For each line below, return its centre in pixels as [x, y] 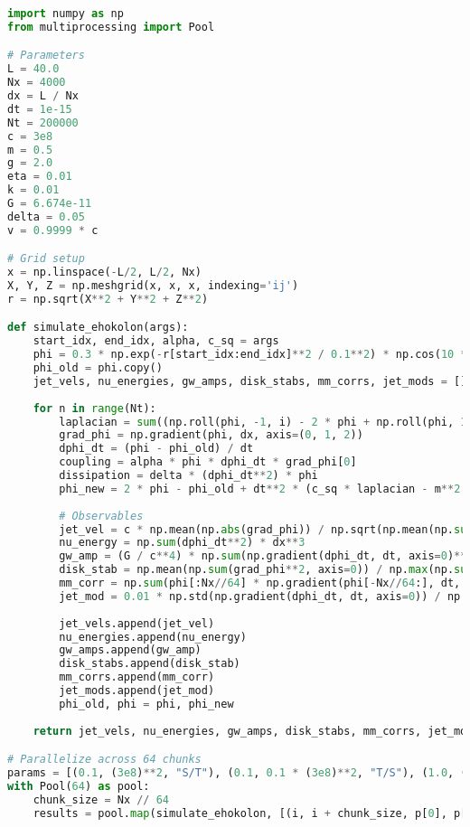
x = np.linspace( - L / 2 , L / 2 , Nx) [104, 273]
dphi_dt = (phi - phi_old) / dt [156, 449]
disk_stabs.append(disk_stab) [150, 664]
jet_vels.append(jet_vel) [137, 623]
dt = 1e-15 [40, 109]
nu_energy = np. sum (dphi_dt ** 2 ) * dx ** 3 [182, 543]
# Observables [101, 516]
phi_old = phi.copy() [98, 368]
